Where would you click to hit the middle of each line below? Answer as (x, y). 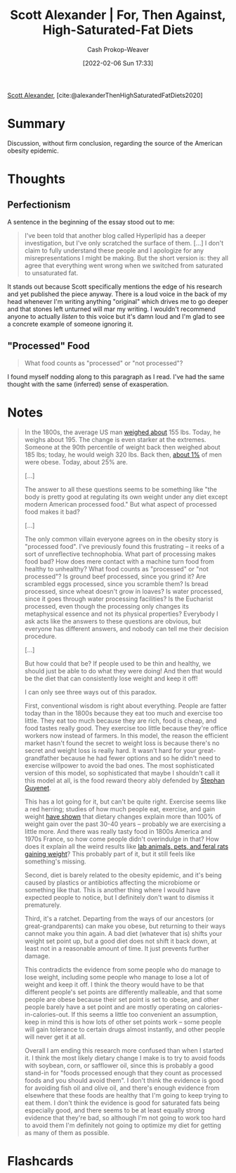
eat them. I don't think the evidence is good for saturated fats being (122, 1103)
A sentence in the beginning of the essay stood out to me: (91, 222)
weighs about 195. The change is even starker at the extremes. (115, 439)
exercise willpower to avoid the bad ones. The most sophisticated (119, 765)
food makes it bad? (52, 512)
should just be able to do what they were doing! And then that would (123, 671)
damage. (37, 956)
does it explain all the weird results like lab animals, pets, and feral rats (126, 846)
